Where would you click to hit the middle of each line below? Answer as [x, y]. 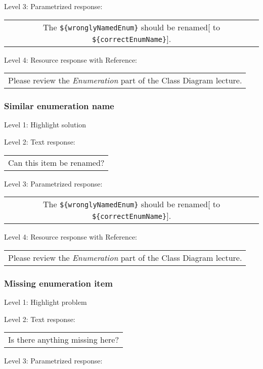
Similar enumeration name [59, 106]
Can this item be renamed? [56, 162]
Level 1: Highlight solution [45, 125]
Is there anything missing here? [64, 340]
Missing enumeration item [58, 283]
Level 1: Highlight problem [46, 302]
